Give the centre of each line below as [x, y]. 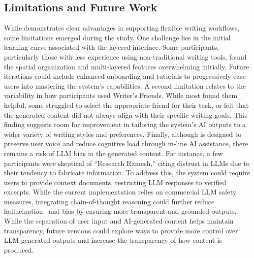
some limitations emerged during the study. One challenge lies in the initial [117, 37]
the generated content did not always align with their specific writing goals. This [126, 114]
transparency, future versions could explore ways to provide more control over [121, 230]
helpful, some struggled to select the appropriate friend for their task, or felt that [127, 105]
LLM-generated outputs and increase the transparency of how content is [113, 240]
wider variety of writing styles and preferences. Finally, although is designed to [123, 134]
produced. [19, 249]
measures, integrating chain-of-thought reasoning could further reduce [109, 201]
